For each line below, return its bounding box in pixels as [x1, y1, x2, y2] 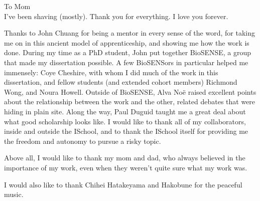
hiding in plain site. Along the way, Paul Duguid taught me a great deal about [4, 106, 246, 116]
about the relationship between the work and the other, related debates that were [4, 96, 255, 107]
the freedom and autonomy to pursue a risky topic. [4, 135, 161, 146]
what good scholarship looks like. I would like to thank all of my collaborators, [4, 116, 246, 126]
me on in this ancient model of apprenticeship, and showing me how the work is [4, 37, 249, 48]
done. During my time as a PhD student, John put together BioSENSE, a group [4, 47, 251, 58]
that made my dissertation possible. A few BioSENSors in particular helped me [4, 57, 248, 67]
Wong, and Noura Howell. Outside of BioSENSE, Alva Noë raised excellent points [4, 86, 256, 97]
